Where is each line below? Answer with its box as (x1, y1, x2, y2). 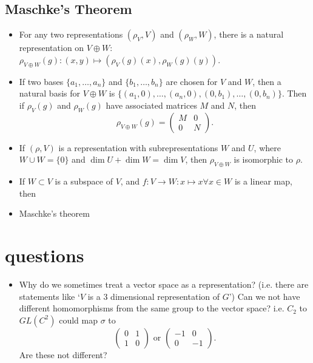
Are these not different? (19, 348, 107, 361)
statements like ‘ (19, 290, 80, 302)
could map (59, 313, 98, 326)
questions (5, 243, 84, 268)
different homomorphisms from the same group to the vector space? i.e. (19, 302, 284, 314)
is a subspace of (55, 175, 113, 188)
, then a (252, 75, 281, 87)
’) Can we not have (229, 290, 300, 302)
